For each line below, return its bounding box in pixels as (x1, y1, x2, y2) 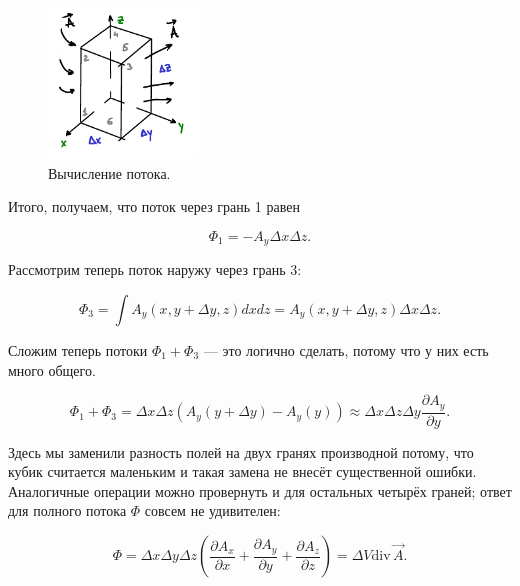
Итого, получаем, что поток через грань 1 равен (8, 196, 300, 217)
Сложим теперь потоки (8, 340, 148, 360)
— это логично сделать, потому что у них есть (203, 340, 489, 360)
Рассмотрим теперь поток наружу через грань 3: (8, 259, 302, 280)
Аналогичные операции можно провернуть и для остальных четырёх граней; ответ (8, 480, 512, 501)
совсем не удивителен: (144, 500, 281, 521)
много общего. (8, 359, 96, 380)
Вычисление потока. (48, 162, 171, 183)
